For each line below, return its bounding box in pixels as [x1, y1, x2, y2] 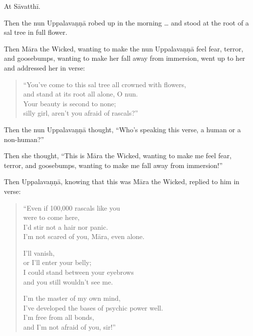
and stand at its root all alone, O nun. [23, 89, 138, 99]
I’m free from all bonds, [23, 312, 94, 322]
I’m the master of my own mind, [23, 293, 121, 303]
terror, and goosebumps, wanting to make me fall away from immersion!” [4, 160, 223, 170]
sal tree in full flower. [4, 27, 67, 37]
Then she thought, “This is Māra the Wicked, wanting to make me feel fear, [4, 150, 232, 161]
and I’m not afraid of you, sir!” [23, 322, 116, 332]
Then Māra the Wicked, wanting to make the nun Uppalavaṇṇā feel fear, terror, [4, 43, 243, 53]
